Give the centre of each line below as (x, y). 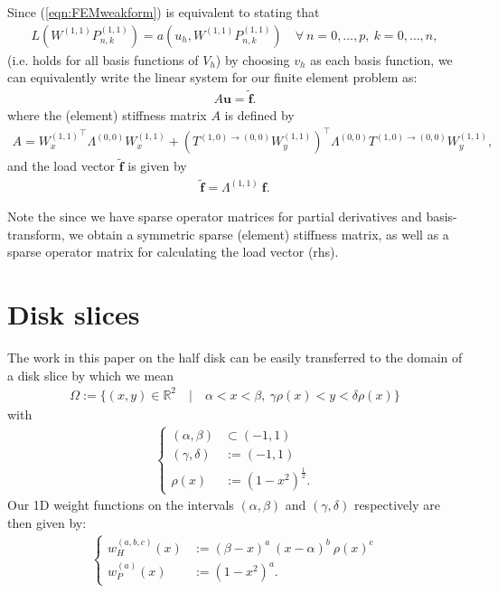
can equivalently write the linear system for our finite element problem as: (212, 77)
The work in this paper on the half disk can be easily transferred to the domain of (235, 358)
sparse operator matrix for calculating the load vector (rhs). (173, 252)
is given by (157, 166)
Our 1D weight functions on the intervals (121, 505)
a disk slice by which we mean (91, 375)
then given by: (47, 523)
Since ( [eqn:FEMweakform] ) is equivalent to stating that (164, 12)
